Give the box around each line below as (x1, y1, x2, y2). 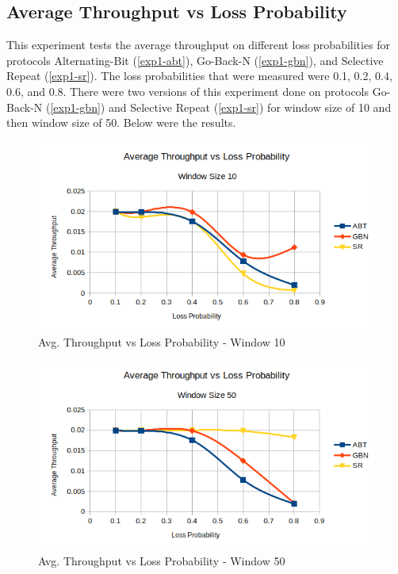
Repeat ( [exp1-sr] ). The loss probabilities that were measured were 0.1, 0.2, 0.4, (6, 67, 392, 84)
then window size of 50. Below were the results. (6, 114, 236, 131)
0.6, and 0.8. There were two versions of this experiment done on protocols (6, 82, 369, 99)
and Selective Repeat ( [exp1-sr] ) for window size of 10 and (108, 98, 392, 115)
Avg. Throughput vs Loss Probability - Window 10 (38, 333, 285, 350)
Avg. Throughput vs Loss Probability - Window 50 (38, 553, 285, 569)
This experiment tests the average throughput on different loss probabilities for (6, 36, 391, 53)
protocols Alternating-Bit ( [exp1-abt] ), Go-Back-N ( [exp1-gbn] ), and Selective (6, 52, 384, 68)
